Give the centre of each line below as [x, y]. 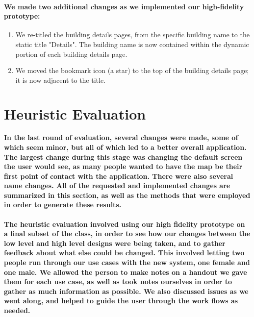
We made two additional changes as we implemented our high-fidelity [124, 6]
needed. [17, 310]
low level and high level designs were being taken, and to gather [115, 243]
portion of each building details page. [71, 54]
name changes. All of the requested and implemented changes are [117, 185]
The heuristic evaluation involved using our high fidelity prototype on [125, 224]
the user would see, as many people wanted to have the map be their [123, 166]
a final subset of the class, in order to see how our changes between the [127, 233]
